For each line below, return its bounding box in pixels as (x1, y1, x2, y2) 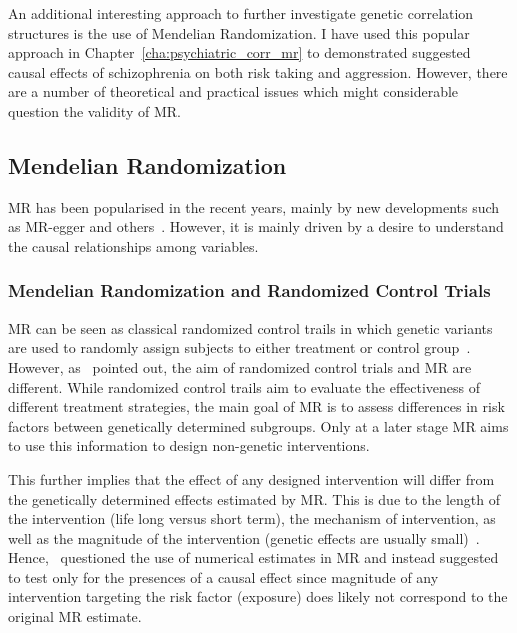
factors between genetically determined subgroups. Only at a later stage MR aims (8, 415, 509, 436)
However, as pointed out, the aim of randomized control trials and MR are (8, 356, 472, 377)
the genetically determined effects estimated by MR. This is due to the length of (8, 488, 501, 509)
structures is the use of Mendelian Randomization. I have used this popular (8, 22, 470, 43)
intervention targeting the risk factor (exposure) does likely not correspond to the (8, 586, 508, 607)
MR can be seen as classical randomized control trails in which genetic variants (8, 317, 493, 338)
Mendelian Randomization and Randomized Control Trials (8, 278, 491, 303)
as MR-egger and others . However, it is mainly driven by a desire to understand (8, 216, 504, 237)
